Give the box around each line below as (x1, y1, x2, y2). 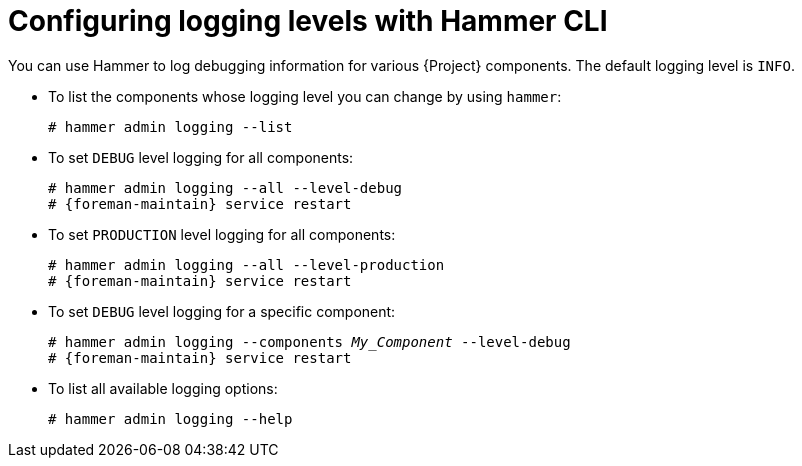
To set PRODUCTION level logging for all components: (48, 225, 396, 243)
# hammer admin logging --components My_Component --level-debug (48, 333, 571, 350)
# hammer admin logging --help (48, 410, 293, 427)
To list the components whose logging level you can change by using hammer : (48, 87, 562, 105)
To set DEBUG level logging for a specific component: (48, 302, 396, 320)
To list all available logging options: (48, 379, 278, 397)
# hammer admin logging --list (48, 118, 293, 135)
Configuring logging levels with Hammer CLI (8, 4, 608, 38)
